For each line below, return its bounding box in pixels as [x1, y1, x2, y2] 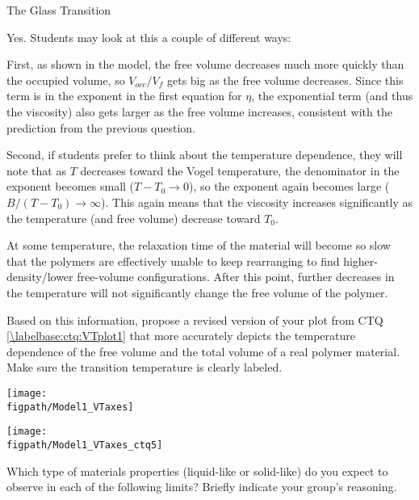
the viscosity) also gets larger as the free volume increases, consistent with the [6, 103, 392, 120]
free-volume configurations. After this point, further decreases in [77, 268, 395, 285]
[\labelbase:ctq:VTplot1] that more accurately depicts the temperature [6, 327, 355, 344]
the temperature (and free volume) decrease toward [6, 209, 261, 226]
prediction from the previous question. [6, 119, 196, 136]
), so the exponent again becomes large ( [188, 178, 390, 195]
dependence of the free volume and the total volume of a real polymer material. [6, 342, 400, 359]
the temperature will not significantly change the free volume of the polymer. [6, 284, 388, 300]
